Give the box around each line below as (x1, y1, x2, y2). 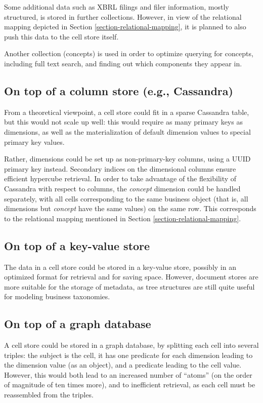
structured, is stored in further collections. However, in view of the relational (4, 11, 242, 22)
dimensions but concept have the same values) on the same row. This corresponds (4, 203, 256, 214)
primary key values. (4, 136, 65, 147)
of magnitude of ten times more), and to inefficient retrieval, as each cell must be (4, 379, 255, 390)
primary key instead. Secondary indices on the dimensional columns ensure (4, 163, 236, 174)
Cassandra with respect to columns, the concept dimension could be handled (4, 183, 241, 193)
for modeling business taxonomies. (4, 291, 110, 302)
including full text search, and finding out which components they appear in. (4, 58, 242, 68)
